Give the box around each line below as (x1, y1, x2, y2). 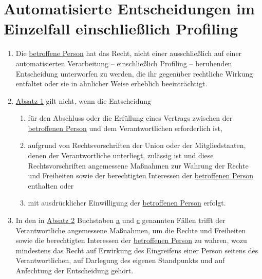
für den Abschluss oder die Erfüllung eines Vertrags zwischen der (28, 113, 233, 123)
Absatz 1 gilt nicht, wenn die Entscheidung (15, 95, 152, 106)
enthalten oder (28, 180, 74, 191)
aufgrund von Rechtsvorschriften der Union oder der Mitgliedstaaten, (28, 140, 246, 151)
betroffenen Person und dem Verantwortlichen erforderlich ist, (28, 122, 222, 133)
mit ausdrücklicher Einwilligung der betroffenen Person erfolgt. (28, 197, 226, 208)
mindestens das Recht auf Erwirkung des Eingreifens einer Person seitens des (15, 245, 258, 255)
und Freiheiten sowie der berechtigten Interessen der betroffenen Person (28, 170, 254, 181)
